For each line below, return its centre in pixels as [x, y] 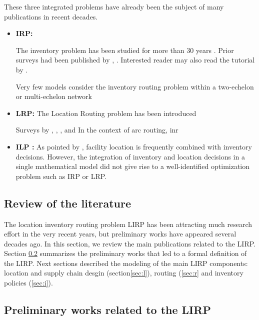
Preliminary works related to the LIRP [107, 310]
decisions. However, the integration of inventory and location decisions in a [130, 156]
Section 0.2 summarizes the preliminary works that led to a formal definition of [125, 253]
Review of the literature [67, 203]
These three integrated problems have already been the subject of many [114, 6]
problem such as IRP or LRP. [61, 176]
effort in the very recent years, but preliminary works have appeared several [120, 234]
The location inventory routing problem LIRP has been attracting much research [128, 224]
